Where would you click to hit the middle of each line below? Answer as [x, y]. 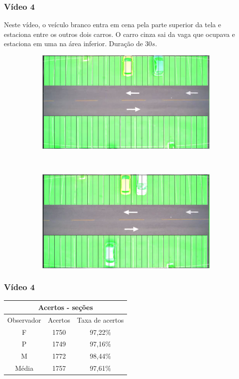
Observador [24, 319]
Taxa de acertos [100, 319]
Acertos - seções [65, 307]
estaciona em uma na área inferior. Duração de [73, 43]
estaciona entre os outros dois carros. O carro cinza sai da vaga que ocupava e [119, 34]
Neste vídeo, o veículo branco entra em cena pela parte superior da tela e [112, 25]
